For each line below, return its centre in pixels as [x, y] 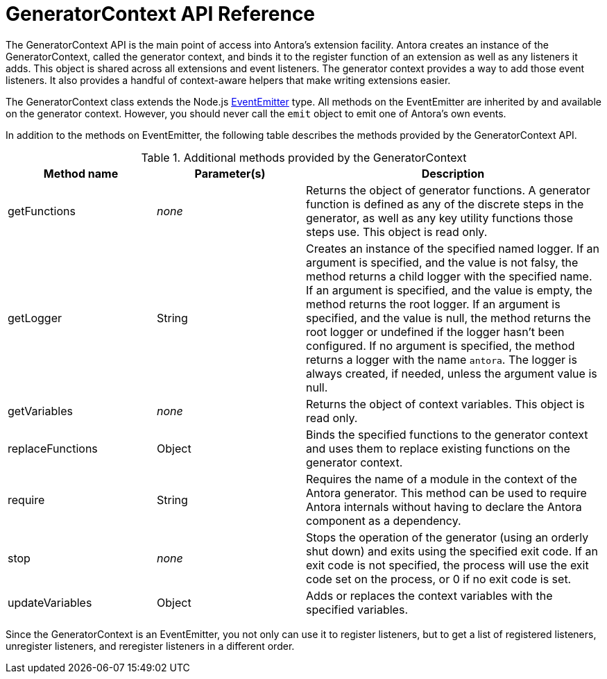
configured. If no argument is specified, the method [441, 345]
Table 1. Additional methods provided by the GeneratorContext [304, 157]
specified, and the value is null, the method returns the [448, 318]
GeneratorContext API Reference [161, 14]
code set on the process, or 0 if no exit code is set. [439, 579]
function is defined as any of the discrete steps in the [445, 204]
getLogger [35, 318]
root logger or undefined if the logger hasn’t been [435, 332]
